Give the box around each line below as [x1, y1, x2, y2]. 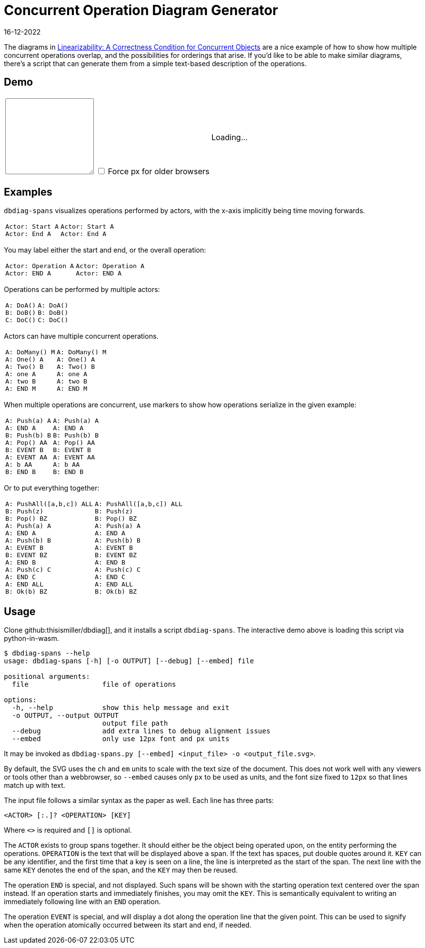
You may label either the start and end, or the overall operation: [4, 246, 206, 255]
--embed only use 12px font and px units [12, 735, 230, 743]
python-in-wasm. [4, 634, 59, 643]
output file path [102, 719, 168, 728]
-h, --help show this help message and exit [12, 704, 230, 712]
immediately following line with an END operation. [4, 897, 161, 906]
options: [4, 696, 37, 704]
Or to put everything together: [4, 484, 100, 492]
